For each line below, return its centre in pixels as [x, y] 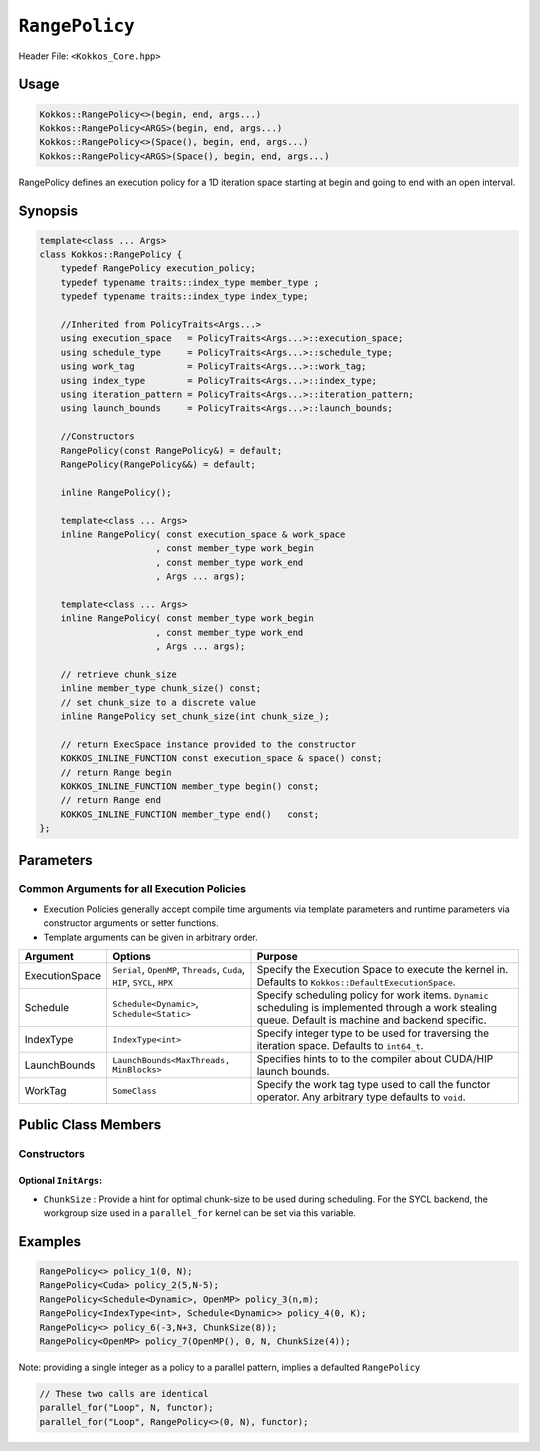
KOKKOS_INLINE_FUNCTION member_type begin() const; [190, 786]
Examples [50, 1241]
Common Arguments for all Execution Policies [132, 889]
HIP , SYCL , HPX [142, 982]
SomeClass [134, 1090]
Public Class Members [90, 1125]
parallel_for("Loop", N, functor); [126, 1408]
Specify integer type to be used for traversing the [373, 1033]
